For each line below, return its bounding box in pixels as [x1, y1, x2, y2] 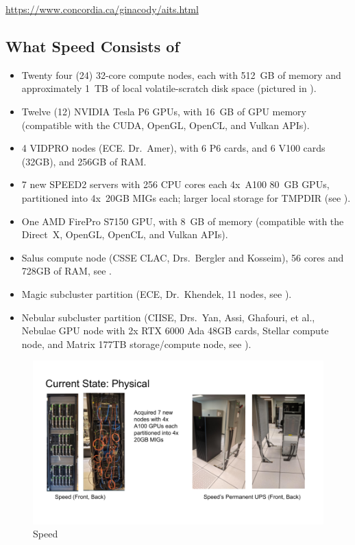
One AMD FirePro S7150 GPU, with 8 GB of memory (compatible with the [21, 213, 344, 228]
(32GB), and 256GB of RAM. [21, 154, 147, 168]
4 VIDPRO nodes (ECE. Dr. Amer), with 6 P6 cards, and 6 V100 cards [21, 141, 326, 155]
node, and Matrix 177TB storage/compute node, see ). [21, 336, 252, 351]
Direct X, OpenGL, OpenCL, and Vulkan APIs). [21, 227, 228, 242]
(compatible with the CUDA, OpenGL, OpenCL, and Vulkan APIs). [21, 117, 310, 132]
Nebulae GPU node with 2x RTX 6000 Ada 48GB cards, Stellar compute [21, 323, 329, 338]
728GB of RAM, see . [21, 264, 112, 278]
